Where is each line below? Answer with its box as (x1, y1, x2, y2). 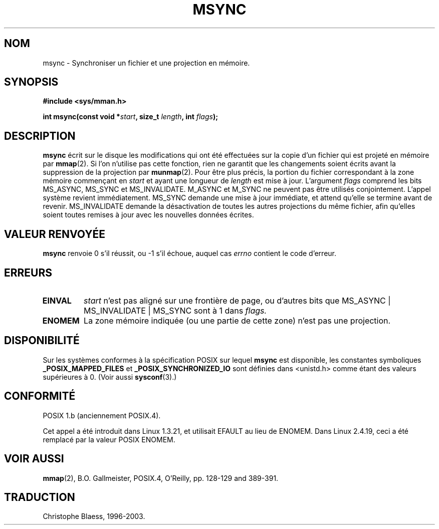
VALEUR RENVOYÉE (4, 227, 105, 240)
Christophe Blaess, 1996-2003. (43, 512, 145, 521)
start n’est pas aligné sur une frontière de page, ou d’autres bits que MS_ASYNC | (84, 295, 391, 306)
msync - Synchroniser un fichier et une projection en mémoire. (43, 58, 250, 67)
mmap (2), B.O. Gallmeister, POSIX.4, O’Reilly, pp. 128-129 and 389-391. (43, 473, 279, 482)
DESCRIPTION (4, 129, 76, 142)
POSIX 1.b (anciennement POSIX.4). (43, 411, 161, 420)
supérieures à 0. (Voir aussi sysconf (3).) (43, 372, 177, 381)
